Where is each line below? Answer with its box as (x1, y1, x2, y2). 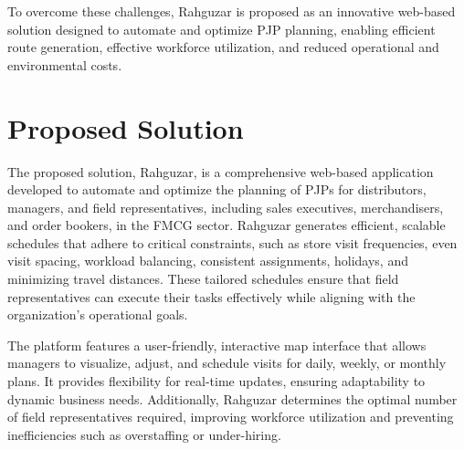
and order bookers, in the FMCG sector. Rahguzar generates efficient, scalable (7, 215, 446, 235)
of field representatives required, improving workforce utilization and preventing (7, 407, 454, 426)
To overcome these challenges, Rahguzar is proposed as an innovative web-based (7, 2, 456, 20)
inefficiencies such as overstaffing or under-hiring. (7, 424, 281, 444)
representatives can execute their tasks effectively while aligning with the (7, 287, 416, 306)
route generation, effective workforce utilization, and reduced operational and (7, 37, 439, 57)
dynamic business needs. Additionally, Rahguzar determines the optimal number (7, 389, 458, 408)
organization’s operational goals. (7, 305, 188, 324)
